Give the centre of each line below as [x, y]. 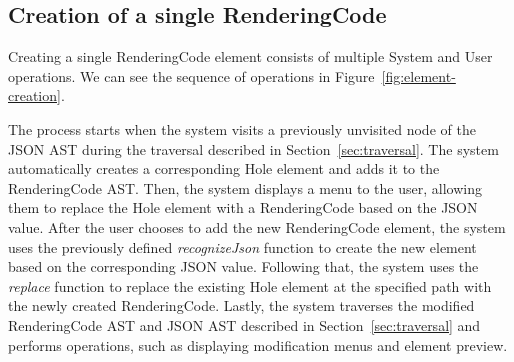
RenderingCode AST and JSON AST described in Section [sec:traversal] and [244, 324]
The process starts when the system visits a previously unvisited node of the [242, 128]
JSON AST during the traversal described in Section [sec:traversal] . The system [253, 148]
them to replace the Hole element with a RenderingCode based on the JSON [243, 207]
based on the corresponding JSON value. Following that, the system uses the [243, 266]
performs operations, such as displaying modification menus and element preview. [258, 344]
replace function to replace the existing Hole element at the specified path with [250, 285]
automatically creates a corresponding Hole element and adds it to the [224, 168]
